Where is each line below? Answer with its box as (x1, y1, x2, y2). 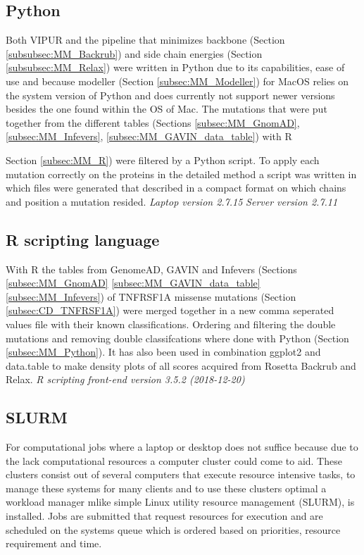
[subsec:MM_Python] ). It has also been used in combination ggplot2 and (6, 344, 321, 359)
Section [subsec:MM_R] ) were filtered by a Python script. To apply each (6, 152, 320, 167)
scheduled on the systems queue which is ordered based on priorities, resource (6, 522, 341, 537)
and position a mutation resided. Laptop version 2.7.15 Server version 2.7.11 (6, 194, 338, 208)
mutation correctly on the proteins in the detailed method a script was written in (6, 166, 357, 181)
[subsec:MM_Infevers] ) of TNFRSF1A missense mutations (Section (6, 289, 296, 304)
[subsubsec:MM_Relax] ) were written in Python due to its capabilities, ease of (6, 60, 345, 75)
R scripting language (6, 228, 160, 250)
